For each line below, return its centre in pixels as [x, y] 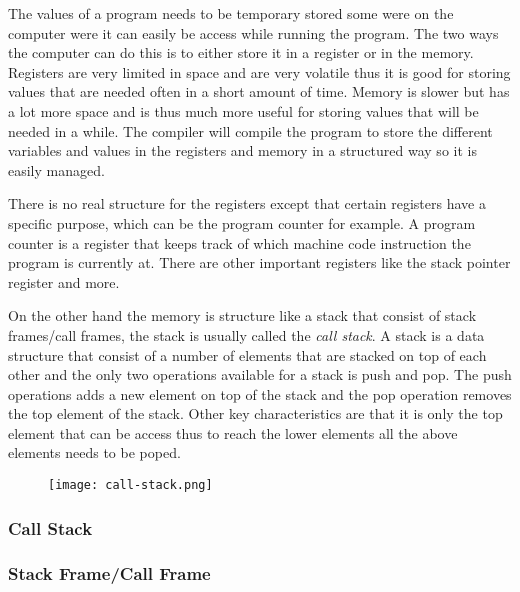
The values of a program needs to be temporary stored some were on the [231, 13]
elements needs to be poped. [94, 452]
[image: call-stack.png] [130, 485]
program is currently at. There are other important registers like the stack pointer [259, 262]
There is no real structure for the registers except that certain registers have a [247, 203]
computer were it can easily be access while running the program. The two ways [253, 32]
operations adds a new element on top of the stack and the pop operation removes [260, 393]
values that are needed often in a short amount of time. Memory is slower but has [259, 91]
